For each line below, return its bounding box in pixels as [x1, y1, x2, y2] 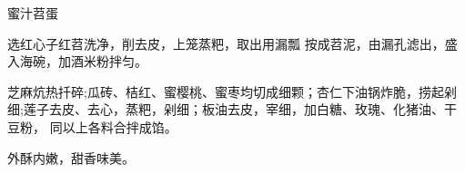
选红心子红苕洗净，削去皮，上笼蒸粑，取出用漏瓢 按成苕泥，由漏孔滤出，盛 [7, 34, 458, 53]
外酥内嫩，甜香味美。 [7, 148, 135, 167]
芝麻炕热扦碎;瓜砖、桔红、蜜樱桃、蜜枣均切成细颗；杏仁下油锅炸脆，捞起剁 [7, 82, 457, 101]
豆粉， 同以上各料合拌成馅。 [7, 117, 177, 136]
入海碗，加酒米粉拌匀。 [7, 52, 147, 71]
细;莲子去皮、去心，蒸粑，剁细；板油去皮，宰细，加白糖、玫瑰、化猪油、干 [7, 100, 457, 119]
